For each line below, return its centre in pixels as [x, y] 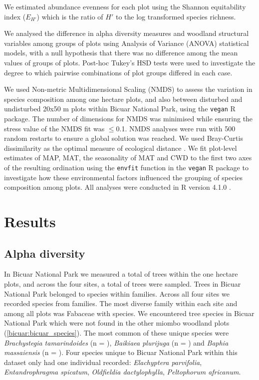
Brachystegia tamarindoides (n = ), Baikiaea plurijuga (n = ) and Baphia [116, 342]
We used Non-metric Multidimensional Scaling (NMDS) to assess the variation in [128, 89]
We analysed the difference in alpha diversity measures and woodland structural [127, 33]
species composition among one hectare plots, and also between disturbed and [123, 99]
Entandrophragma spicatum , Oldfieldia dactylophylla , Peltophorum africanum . [123, 372]
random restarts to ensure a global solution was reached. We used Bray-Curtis [124, 138]
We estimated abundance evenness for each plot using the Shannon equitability [125, 6]
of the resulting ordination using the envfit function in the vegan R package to [126, 167]
